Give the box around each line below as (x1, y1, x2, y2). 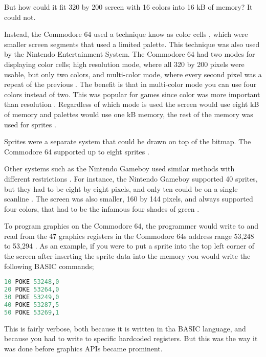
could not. (4, 11, 36, 22)
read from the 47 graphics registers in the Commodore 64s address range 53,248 (4, 230, 254, 241)
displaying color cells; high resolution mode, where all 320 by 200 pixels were (4, 58, 245, 69)
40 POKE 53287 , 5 (4, 301, 59, 308)
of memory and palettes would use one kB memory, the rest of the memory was (4, 108, 253, 119)
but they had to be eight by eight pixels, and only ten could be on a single (4, 183, 238, 194)
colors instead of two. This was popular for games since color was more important (4, 88, 260, 99)
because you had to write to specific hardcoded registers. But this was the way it (4, 333, 258, 344)
